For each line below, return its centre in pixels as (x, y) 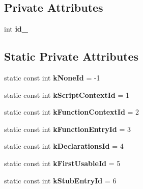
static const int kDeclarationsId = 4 (64, 146)
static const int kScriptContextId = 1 (67, 94)
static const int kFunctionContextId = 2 (72, 112)
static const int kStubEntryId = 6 (60, 180)
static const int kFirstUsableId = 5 (62, 163)
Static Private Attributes (71, 56)
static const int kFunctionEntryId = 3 (68, 129)
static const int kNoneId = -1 (52, 77)
